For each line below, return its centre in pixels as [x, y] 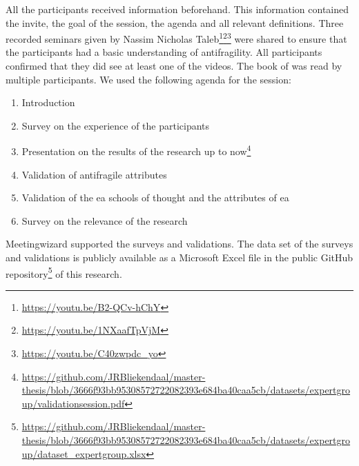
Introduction [48, 102]
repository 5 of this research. [64, 272]
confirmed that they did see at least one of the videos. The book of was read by [174, 66]
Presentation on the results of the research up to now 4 [136, 150]
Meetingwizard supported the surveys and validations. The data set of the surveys [179, 244]
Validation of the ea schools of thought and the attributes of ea [155, 197]
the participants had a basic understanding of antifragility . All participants [164, 52]
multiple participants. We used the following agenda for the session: [148, 79]
